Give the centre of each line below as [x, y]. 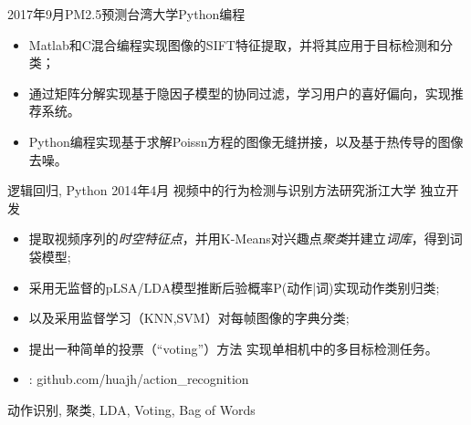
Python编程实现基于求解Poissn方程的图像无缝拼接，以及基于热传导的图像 [246, 141]
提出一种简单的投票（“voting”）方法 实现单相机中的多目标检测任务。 [233, 348]
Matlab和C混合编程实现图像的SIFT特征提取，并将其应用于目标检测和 [234, 44]
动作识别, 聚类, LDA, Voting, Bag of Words [131, 409]
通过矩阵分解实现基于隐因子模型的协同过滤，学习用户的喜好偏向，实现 [240, 93]
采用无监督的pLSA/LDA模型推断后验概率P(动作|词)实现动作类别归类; [234, 287]
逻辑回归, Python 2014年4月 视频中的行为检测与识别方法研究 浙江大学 [212, 190]
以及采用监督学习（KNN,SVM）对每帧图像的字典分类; [189, 318]
